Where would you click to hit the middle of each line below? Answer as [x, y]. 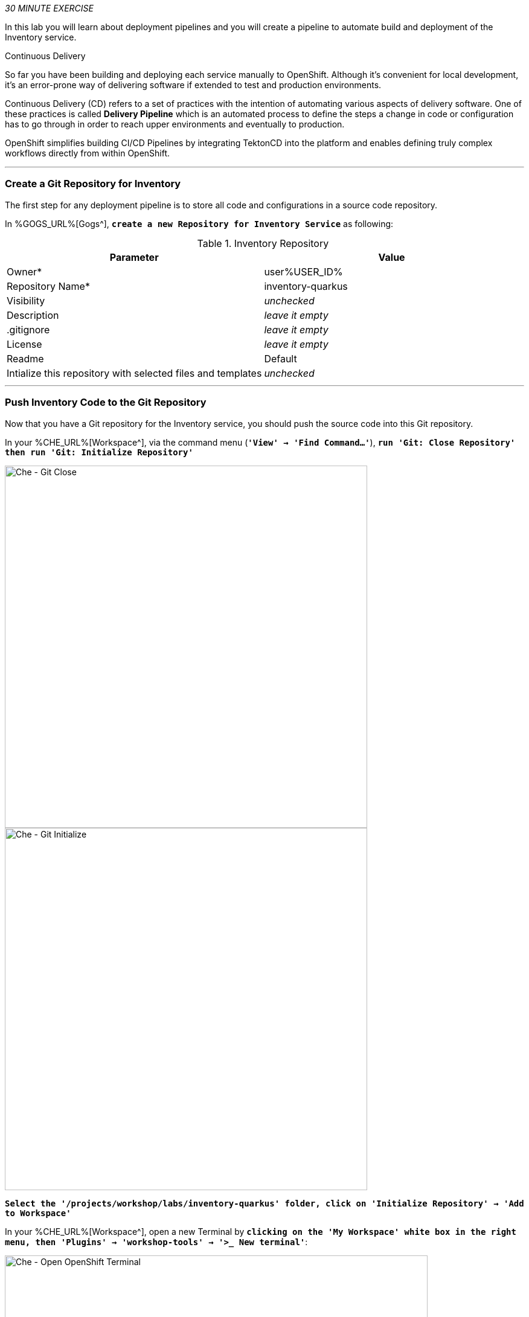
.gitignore [28, 329]
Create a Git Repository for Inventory [93, 184]
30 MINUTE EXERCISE [49, 8]
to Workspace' [38, 1213]
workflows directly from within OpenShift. [88, 153]
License [24, 344]
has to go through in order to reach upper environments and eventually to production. [175, 124]
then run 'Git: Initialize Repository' [99, 452]
